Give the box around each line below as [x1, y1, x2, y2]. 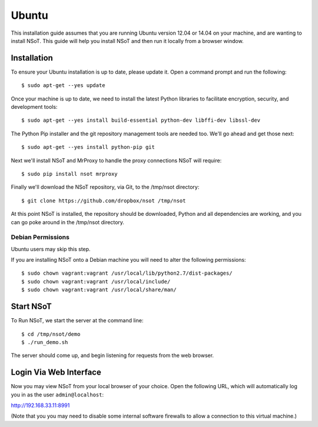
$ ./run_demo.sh [21, 339, 68, 345]
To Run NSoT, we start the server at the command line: [11, 317, 144, 324]
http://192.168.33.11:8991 [11, 402, 70, 409]
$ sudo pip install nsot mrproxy [21, 171, 118, 177]
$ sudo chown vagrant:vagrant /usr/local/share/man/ [21, 286, 177, 293]
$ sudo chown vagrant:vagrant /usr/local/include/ [21, 278, 171, 285]
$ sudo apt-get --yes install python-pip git [21, 144, 155, 151]
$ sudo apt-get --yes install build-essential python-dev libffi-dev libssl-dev [21, 117, 261, 124]
